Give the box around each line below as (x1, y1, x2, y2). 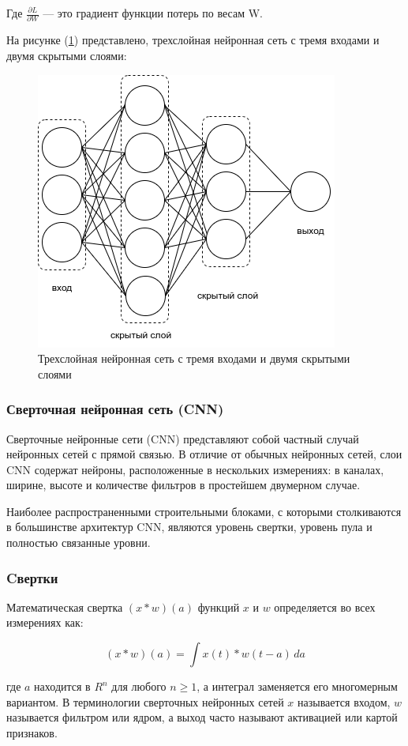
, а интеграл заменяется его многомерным (197, 678, 398, 695)
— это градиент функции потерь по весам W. (43, 5, 263, 21)
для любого (111, 678, 167, 695)
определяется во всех (274, 598, 376, 615)
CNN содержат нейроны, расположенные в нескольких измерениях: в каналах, (6, 461, 384, 477)
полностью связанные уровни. (6, 534, 151, 551)
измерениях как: (6, 614, 84, 631)
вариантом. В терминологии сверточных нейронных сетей (6, 693, 284, 710)
